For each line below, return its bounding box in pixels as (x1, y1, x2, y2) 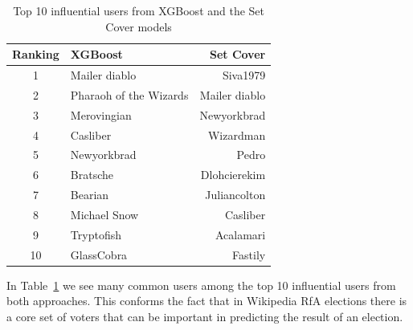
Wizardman (207, 126, 266, 143)
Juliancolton (205, 186, 266, 203)
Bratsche (70, 166, 114, 183)
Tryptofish (70, 226, 121, 242)
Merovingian (70, 106, 132, 123)
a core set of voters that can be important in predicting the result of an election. (6, 308, 403, 324)
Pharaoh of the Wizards (70, 86, 189, 103)
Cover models (105, 18, 172, 35)
